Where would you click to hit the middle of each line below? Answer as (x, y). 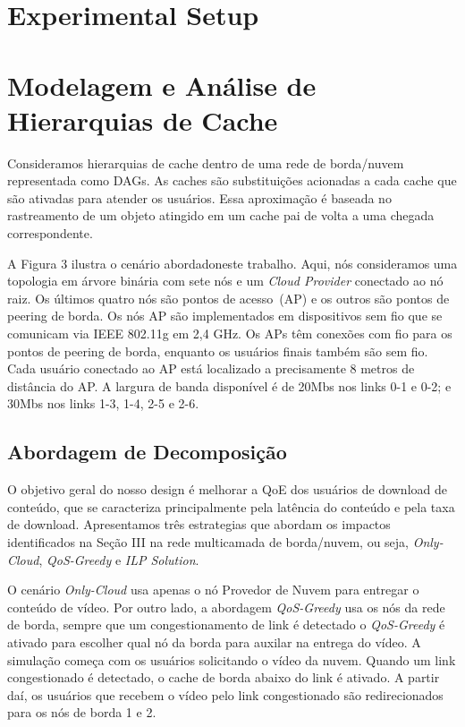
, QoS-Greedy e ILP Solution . (119, 559)
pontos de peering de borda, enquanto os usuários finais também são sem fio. (218, 351)
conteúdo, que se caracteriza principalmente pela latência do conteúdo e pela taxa (231, 506)
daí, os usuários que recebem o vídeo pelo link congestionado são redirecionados (225, 694)
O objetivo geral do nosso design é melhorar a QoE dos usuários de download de (227, 489)
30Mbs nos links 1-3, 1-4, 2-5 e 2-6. (103, 403)
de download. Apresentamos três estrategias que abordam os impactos (199, 524)
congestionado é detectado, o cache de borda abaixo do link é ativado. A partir (224, 677)
